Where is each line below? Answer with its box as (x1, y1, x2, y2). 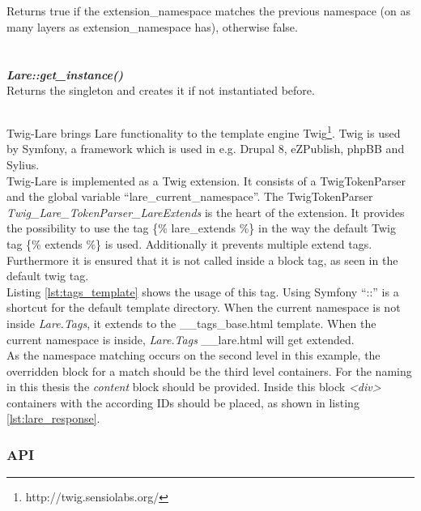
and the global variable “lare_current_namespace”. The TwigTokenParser (6, 188, 373, 205)
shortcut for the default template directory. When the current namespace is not (6, 299, 401, 316)
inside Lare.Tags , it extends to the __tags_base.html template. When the (6, 314, 376, 331)
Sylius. (6, 155, 40, 172)
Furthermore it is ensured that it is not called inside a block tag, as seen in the (6, 251, 398, 268)
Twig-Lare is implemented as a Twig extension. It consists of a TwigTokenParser (6, 172, 406, 189)
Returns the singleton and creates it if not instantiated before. (6, 82, 315, 99)
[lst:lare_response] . (6, 410, 100, 427)
